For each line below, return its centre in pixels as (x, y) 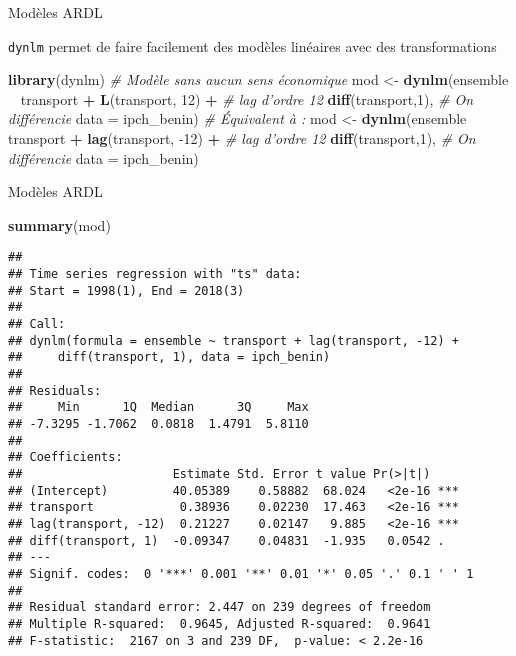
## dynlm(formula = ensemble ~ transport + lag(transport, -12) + (234, 340)
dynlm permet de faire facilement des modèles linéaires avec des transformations (252, 45)
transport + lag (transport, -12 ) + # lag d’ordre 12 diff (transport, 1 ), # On (242, 138)
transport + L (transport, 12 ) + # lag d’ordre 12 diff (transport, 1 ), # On (247, 98)
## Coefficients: (65, 457)
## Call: (37, 324)
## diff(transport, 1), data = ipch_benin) (169, 357)
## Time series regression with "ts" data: (155, 274)
